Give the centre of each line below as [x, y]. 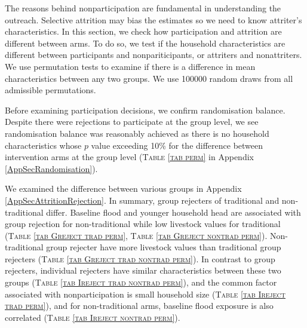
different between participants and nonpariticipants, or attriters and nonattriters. [153, 55]
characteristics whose [43, 145]
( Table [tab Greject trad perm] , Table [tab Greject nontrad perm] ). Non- [146, 235]
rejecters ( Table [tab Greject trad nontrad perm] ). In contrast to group [140, 258]
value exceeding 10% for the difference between [177, 145]
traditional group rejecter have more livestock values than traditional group [143, 247]
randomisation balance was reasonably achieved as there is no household [137, 133]
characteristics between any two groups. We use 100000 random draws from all [149, 78]
